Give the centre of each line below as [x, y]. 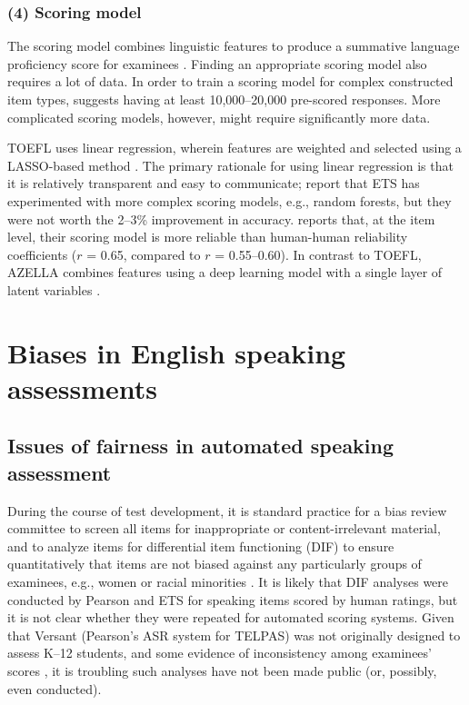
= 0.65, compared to [144, 254]
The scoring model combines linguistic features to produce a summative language [234, 46]
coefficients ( [42, 254]
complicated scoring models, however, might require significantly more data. [219, 117]
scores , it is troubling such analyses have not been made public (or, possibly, [222, 671]
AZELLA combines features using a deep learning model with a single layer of [225, 272]
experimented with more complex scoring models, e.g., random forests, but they [230, 200]
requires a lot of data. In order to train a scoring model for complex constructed [230, 81]
